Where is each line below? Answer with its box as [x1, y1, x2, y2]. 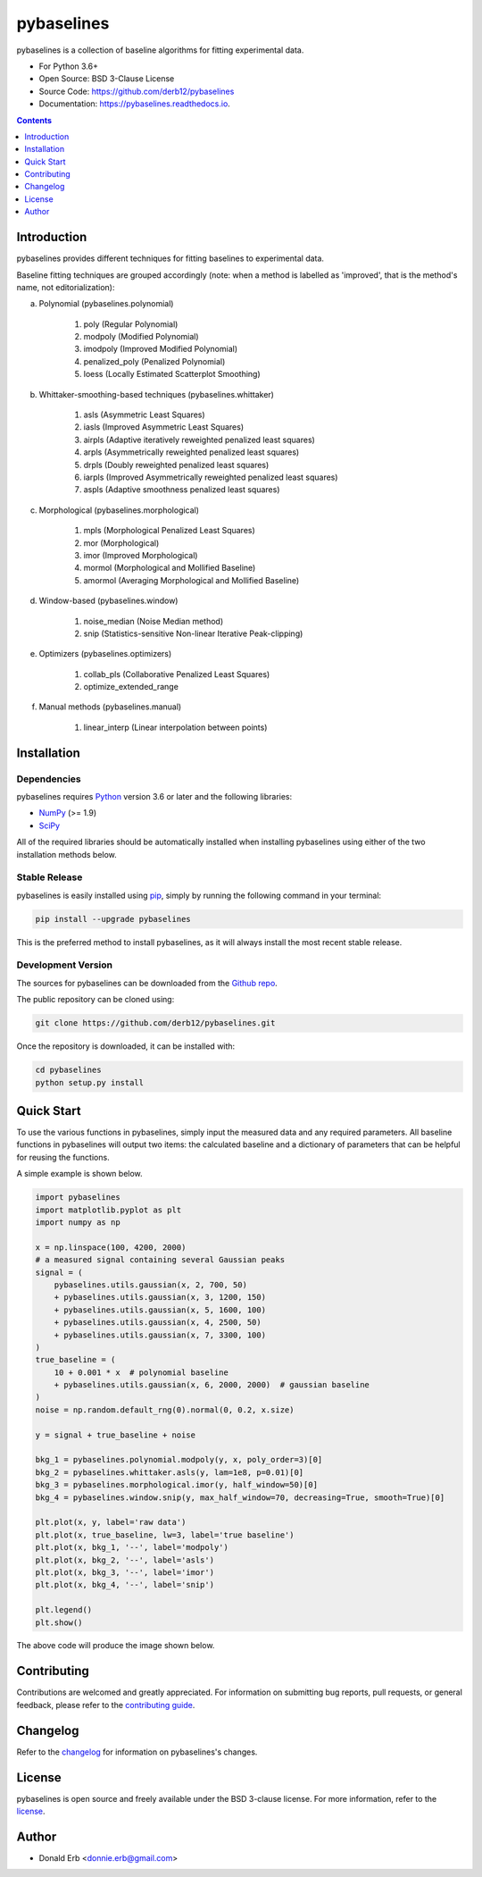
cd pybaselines [35, 1065, 102, 1076]
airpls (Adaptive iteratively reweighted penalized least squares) [83, 434, 316, 445]
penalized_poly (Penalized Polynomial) [83, 356, 226, 366]
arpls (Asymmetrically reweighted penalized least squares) [83, 447, 300, 457]
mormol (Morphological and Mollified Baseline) [83, 563, 256, 574]
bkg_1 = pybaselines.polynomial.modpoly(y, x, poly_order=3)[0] [35, 1454, 323, 1465]
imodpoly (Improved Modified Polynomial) [83, 344, 238, 355]
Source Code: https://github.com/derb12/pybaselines [38, 86, 235, 96]
